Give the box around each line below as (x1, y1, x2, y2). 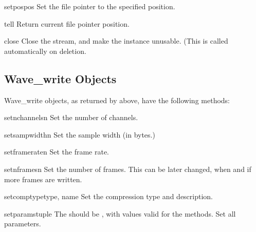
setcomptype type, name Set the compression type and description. (4, 191, 213, 202)
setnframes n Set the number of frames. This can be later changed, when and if (4, 163, 251, 174)
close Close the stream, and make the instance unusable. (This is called (4, 35, 228, 46)
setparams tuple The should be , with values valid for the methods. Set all (4, 208, 236, 219)
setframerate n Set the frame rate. (4, 146, 109, 157)
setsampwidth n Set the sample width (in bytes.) (4, 129, 155, 140)
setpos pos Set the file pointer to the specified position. (4, 1, 175, 11)
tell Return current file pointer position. (4, 18, 130, 29)
